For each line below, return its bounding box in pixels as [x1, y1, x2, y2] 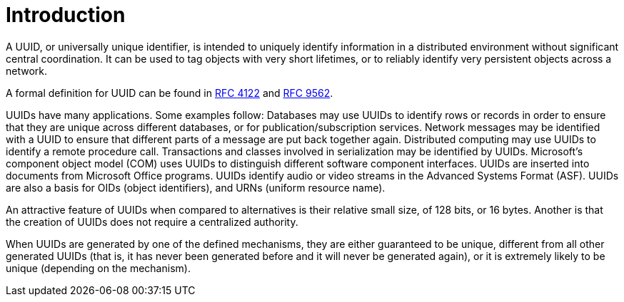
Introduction [6, 3, 126, 27]
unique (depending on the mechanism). [6, 261, 191, 274]
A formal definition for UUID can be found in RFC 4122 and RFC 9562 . [6, 86, 333, 99]
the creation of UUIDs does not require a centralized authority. [6, 215, 298, 228]
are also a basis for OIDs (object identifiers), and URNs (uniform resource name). [6, 181, 386, 194]
